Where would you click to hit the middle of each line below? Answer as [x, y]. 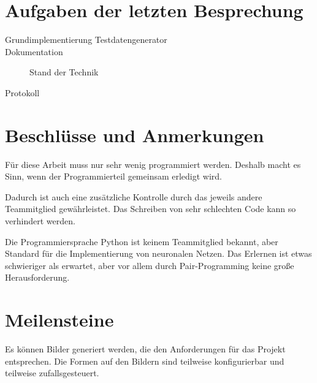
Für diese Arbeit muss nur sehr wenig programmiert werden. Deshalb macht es [153, 164]
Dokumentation [34, 51]
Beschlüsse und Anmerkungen [135, 135]
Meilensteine [59, 320]
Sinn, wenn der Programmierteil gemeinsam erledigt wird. [114, 176]
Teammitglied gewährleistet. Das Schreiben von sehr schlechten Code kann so [151, 209]
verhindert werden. [40, 221]
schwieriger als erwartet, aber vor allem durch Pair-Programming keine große [150, 265]
